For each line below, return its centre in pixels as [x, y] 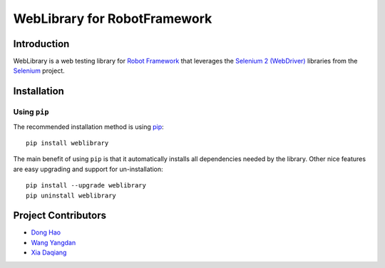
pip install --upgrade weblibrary [86, 186]
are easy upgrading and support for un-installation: [88, 169]
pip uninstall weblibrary [71, 195]
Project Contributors [60, 216]
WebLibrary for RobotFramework [113, 19]
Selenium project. [39, 71]
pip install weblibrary [67, 143]
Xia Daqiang [49, 252]
